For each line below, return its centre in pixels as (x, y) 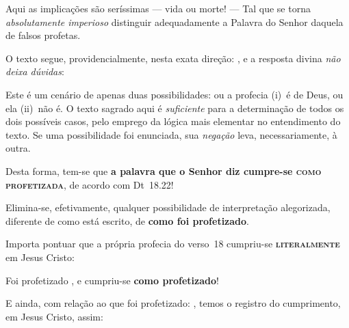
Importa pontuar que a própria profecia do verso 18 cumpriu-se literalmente (173, 244)
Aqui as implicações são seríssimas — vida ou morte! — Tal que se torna (158, 8)
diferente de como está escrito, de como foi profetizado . (127, 220)
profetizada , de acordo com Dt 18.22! (90, 184)
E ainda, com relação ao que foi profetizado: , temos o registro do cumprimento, (173, 303)
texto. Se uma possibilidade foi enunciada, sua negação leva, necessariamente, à (171, 134)
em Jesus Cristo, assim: (54, 316)
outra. (18, 148)
